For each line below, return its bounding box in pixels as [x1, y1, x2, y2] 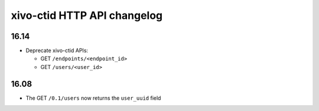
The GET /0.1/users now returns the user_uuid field [25, 94, 161, 102]
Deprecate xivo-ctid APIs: [25, 47, 89, 54]
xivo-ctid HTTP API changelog [11, 9, 163, 22]
